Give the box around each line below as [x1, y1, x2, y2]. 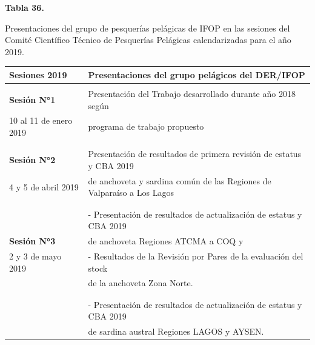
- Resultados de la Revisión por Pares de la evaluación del [88, 250, 303, 262]
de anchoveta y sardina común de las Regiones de [88, 174, 271, 187]
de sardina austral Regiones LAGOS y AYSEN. [88, 325, 264, 338]
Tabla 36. [5, 1, 44, 13]
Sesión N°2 [9, 153, 56, 166]
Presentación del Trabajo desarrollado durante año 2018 [88, 87, 296, 99]
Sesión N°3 [9, 235, 56, 247]
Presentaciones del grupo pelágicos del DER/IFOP [88, 68, 305, 81]
